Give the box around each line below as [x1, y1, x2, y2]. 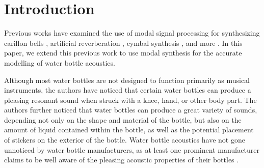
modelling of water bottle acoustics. [4, 57, 115, 68]
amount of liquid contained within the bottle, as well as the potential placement [4, 124, 254, 135]
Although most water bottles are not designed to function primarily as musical [4, 74, 250, 85]
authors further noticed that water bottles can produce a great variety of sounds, [4, 104, 257, 115]
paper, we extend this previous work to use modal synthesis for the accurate [4, 47, 242, 58]
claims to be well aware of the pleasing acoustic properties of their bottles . [4, 154, 239, 165]
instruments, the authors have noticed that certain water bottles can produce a [4, 85, 251, 95]
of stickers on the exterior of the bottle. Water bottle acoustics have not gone [4, 134, 245, 145]
